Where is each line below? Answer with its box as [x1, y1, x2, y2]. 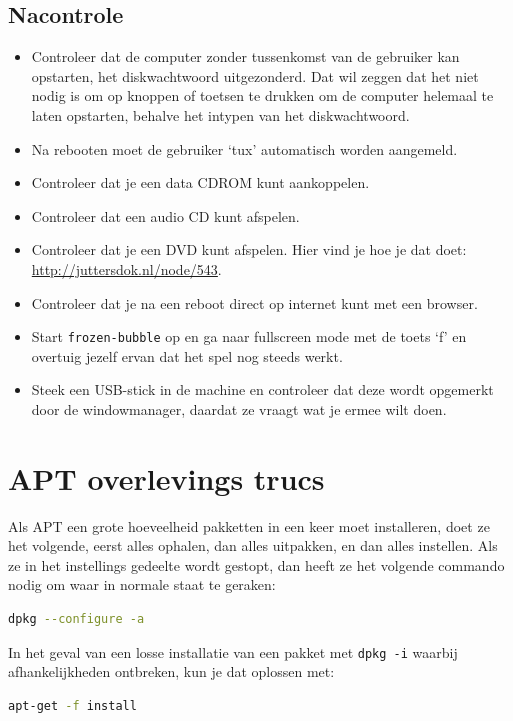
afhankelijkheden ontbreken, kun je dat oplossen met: [8, 661, 335, 682]
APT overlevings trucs [8, 457, 325, 498]
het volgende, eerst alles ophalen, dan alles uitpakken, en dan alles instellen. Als [8, 535, 498, 556]
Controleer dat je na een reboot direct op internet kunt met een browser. [31, 292, 478, 313]
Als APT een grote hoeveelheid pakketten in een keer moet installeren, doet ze [8, 515, 490, 536]
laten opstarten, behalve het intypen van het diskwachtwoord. [31, 104, 410, 125]
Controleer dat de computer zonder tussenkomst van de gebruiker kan [31, 46, 460, 67]
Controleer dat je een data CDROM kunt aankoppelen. [31, 172, 370, 193]
